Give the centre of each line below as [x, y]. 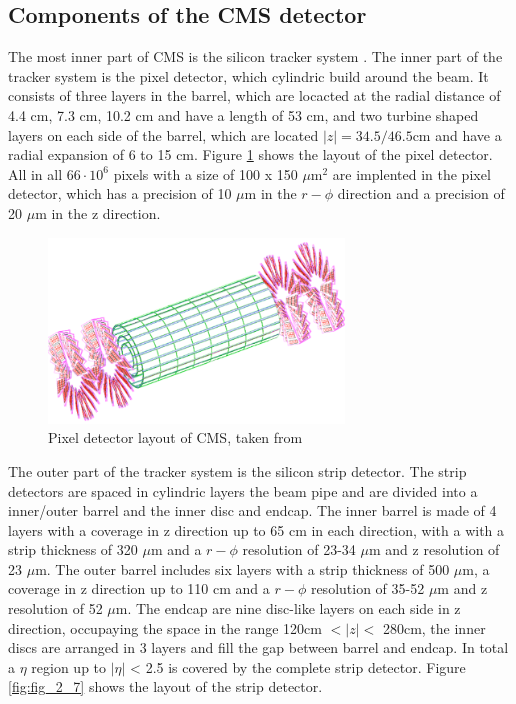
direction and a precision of [421, 193]
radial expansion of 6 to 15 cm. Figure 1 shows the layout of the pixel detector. [250, 154]
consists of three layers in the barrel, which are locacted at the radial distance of [254, 95]
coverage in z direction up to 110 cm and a [139, 588]
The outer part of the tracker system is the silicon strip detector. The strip [237, 470]
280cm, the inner [434, 627]
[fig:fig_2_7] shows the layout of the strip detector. [165, 686]
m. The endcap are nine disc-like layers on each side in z [288, 608]
